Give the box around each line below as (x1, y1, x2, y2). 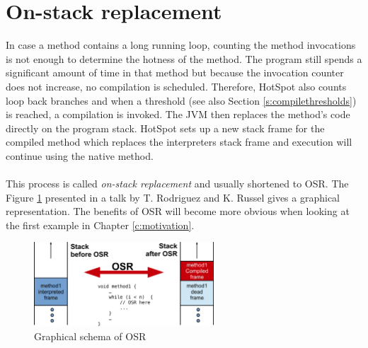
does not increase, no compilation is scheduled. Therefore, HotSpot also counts (6, 79, 347, 93)
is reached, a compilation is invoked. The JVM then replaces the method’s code (6, 107, 350, 122)
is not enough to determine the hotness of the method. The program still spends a (6, 51, 362, 66)
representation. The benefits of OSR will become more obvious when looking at (6, 204, 350, 219)
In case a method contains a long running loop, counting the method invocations (6, 37, 356, 52)
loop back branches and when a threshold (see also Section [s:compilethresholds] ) (6, 93, 357, 108)
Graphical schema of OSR (34, 328, 146, 343)
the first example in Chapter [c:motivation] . (6, 217, 195, 232)
